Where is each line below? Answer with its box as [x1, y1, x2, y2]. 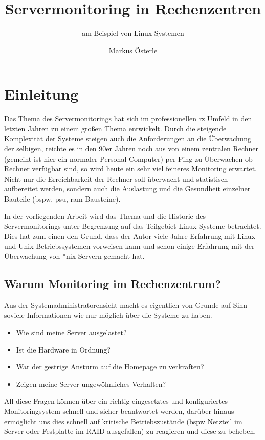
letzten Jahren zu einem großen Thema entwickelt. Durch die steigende [4, 123, 227, 134]
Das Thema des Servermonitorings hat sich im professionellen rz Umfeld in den [4, 113, 252, 124]
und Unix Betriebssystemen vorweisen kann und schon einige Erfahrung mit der [4, 240, 255, 251]
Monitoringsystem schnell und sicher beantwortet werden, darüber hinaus [4, 405, 234, 416]
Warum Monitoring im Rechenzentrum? [4, 275, 221, 291]
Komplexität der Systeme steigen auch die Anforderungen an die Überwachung [4, 133, 251, 144]
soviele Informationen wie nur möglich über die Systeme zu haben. [4, 310, 212, 320]
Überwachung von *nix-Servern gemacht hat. [4, 250, 145, 261]
